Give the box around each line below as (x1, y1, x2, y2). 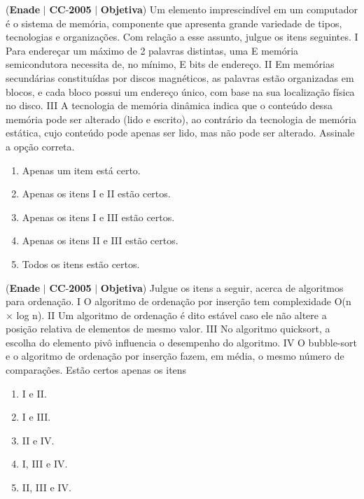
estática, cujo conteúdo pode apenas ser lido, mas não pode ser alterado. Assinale (6, 125, 355, 140)
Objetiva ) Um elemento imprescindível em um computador (100, 2, 358, 16)
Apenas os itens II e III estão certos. (22, 233, 178, 248)
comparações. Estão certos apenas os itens (6, 363, 187, 377)
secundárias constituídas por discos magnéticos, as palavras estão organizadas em (6, 70, 354, 85)
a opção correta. (6, 139, 75, 153)
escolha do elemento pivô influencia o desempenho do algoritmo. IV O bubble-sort (6, 335, 357, 349)
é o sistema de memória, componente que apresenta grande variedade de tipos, (6, 15, 342, 30)
